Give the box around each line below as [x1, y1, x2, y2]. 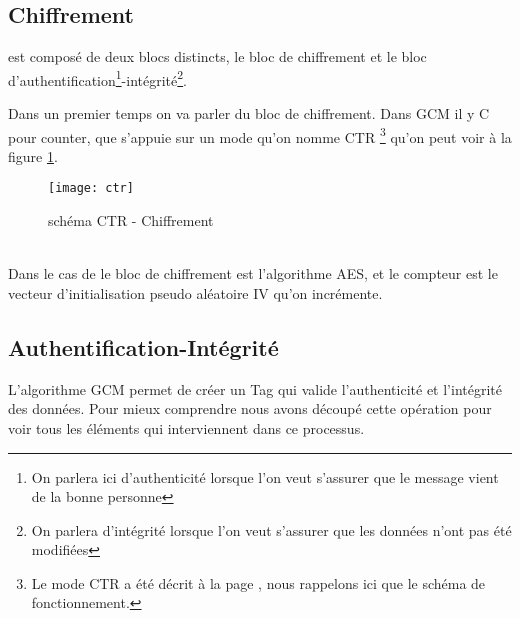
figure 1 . [8, 145, 58, 166]
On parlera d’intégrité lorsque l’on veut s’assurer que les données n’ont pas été [31, 519, 512, 540]
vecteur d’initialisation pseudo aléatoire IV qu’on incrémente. [8, 282, 383, 303]
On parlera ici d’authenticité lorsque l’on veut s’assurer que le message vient [31, 466, 499, 487]
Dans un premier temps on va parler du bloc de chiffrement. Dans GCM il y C [8, 103, 490, 124]
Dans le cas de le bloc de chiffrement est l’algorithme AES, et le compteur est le [8, 263, 498, 284]
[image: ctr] [48, 181, 134, 196]
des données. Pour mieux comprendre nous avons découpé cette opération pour [8, 398, 492, 419]
